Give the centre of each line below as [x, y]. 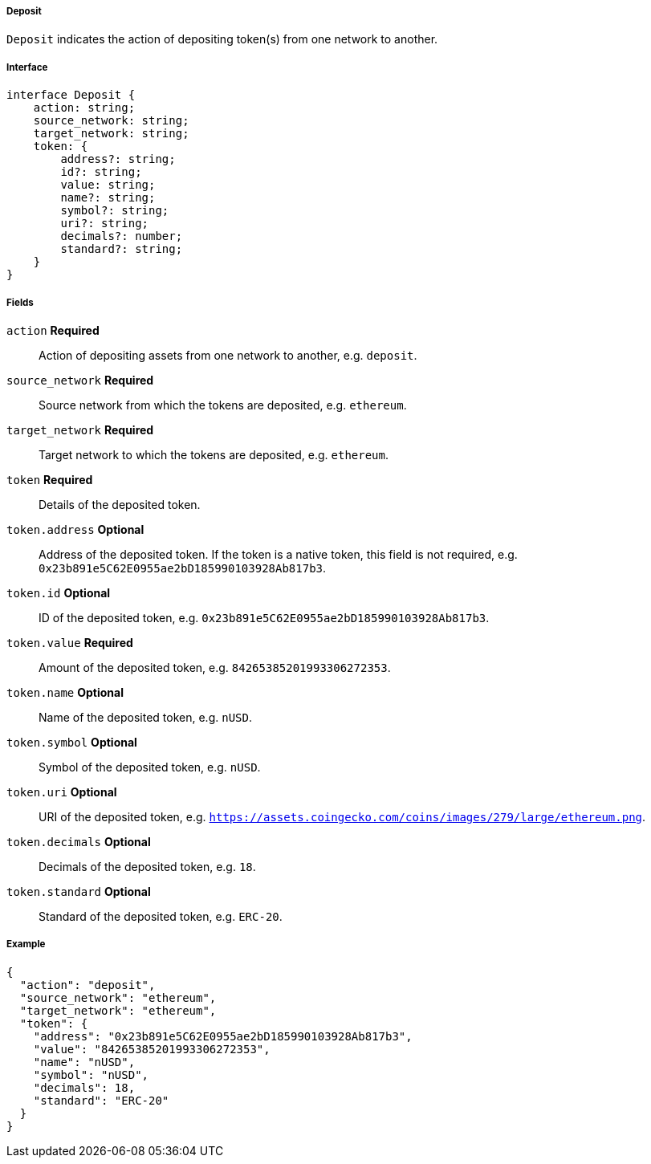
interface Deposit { [71, 95]
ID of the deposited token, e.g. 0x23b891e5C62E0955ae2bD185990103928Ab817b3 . [264, 617]
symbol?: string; [115, 211]
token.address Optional [75, 529]
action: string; [84, 108]
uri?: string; [105, 224]
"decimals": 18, [84, 1087]
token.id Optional [59, 592]
